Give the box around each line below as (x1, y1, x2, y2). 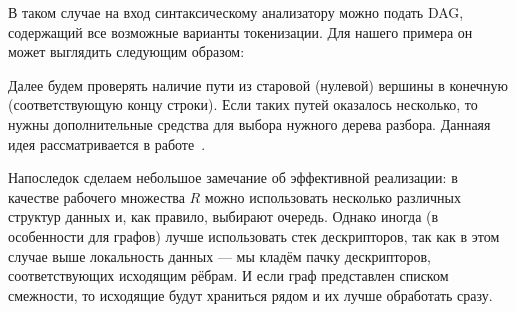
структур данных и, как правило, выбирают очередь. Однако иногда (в (8, 206, 439, 227)
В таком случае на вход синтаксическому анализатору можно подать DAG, (8, 2, 464, 22)
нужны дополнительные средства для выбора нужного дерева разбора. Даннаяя (8, 113, 491, 134)
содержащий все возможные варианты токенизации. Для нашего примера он (8, 21, 473, 42)
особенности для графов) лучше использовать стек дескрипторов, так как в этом (8, 225, 500, 246)
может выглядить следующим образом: (8, 41, 245, 62)
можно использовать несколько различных (204, 186, 461, 207)
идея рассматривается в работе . (8, 133, 206, 154)
